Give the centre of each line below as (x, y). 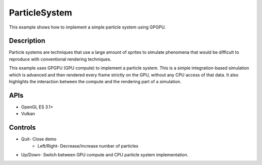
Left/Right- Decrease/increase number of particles (88, 146)
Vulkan (28, 114)
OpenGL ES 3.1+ (37, 107)
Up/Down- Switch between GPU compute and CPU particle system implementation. (105, 155)
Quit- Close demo (39, 139)
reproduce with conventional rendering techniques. (60, 59)
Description (27, 41)
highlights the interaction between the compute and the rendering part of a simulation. (95, 82)
